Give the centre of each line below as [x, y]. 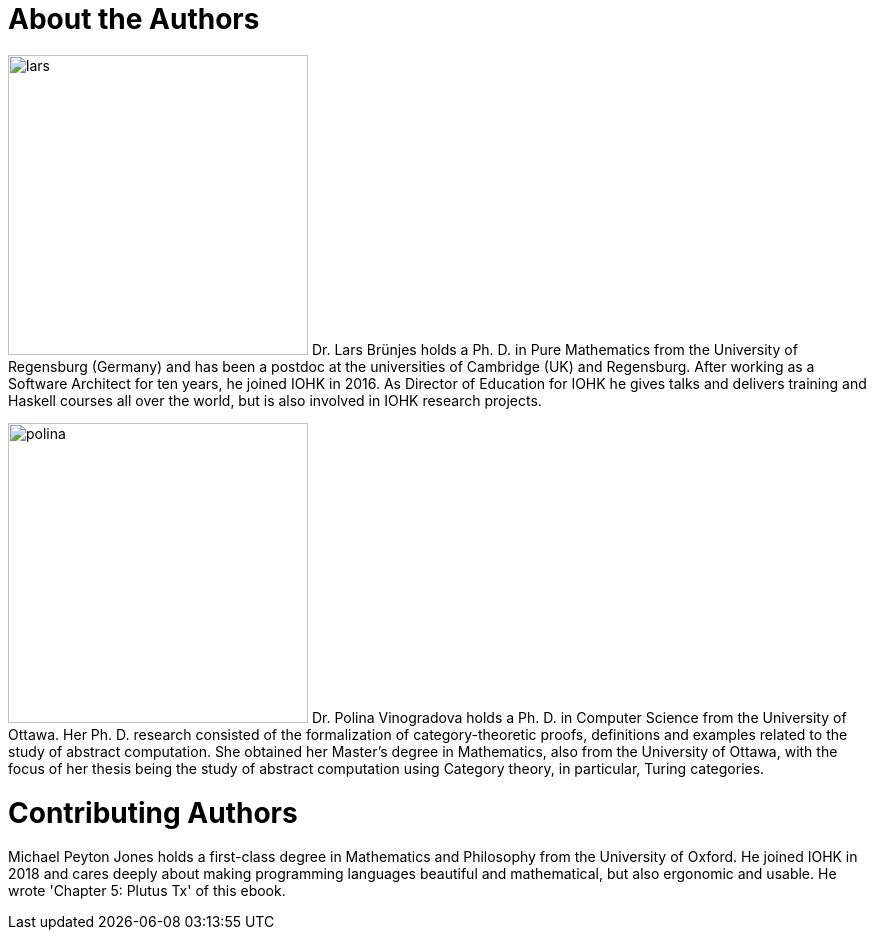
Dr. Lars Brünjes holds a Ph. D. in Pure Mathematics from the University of [554, 349]
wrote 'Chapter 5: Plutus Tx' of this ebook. [147, 891]
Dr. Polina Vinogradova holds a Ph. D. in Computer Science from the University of [579, 717]
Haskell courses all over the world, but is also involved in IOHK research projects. [275, 400]
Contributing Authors [153, 812]
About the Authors [134, 19]
